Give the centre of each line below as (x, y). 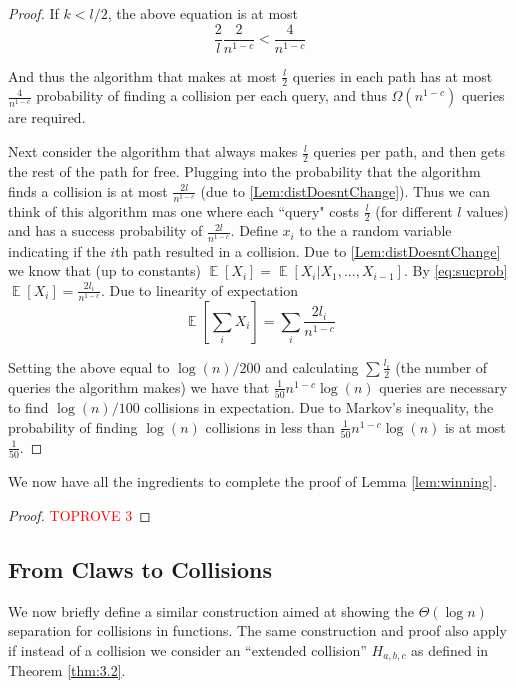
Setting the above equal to (89, 366)
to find (28, 407)
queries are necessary (443, 386)
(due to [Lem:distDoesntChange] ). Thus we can (345, 190)
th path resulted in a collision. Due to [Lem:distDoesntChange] (308, 250)
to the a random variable (375, 230)
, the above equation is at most (203, 13)
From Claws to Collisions (140, 568)
